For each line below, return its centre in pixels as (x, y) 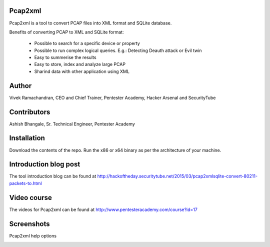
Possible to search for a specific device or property (87, 43)
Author (20, 86)
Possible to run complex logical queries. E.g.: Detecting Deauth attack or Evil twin (118, 50)
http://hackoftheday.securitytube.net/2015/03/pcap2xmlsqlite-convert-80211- (177, 176)
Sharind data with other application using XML (82, 71)
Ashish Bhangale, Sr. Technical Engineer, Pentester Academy (72, 124)
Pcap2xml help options (33, 235)
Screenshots (29, 224)
